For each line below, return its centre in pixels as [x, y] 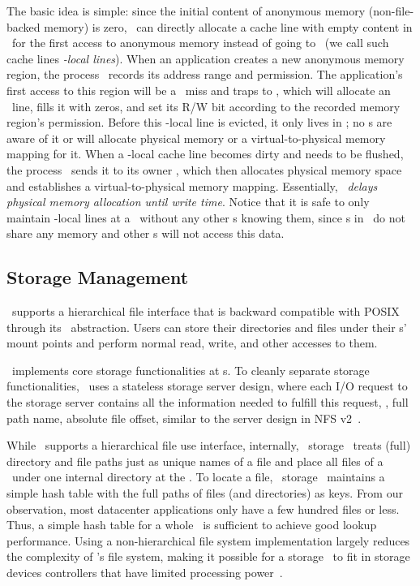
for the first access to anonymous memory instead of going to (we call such [200, 43]
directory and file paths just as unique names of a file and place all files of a [195, 461]
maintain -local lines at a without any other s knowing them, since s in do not [206, 217]
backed [24, 26]
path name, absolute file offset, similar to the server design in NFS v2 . [184, 418]
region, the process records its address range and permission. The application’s [205, 74]
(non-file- [391, 11]
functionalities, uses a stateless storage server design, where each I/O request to [207, 386]
